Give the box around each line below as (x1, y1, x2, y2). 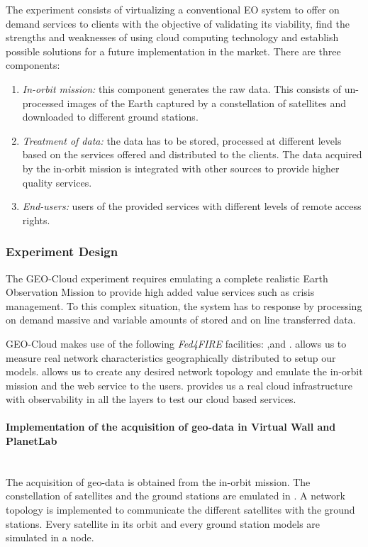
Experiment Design (6, 243, 118, 260)
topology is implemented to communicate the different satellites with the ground (6, 502, 355, 517)
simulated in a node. (6, 530, 94, 545)
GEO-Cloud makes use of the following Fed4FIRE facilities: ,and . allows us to (6, 336, 347, 350)
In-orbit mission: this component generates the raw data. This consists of (22, 81, 341, 96)
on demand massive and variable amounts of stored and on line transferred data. (6, 312, 356, 327)
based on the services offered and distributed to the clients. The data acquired (22, 147, 362, 162)
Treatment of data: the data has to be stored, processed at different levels (22, 133, 342, 148)
